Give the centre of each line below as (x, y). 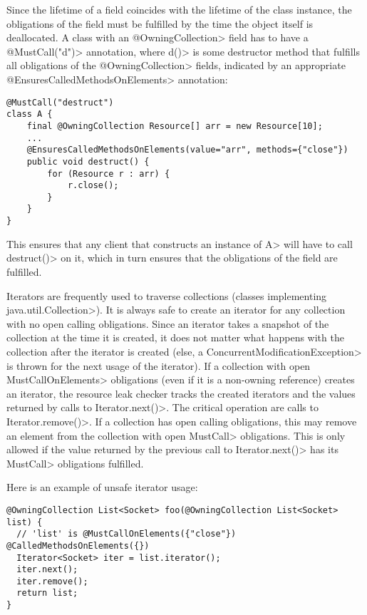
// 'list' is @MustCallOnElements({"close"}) (126, 534)
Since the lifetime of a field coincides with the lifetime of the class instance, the (179, 9)
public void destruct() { (88, 161)
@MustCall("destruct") (60, 102)
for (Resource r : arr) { (109, 174)
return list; (47, 593)
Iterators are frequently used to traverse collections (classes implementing (167, 295)
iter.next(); (47, 570)
